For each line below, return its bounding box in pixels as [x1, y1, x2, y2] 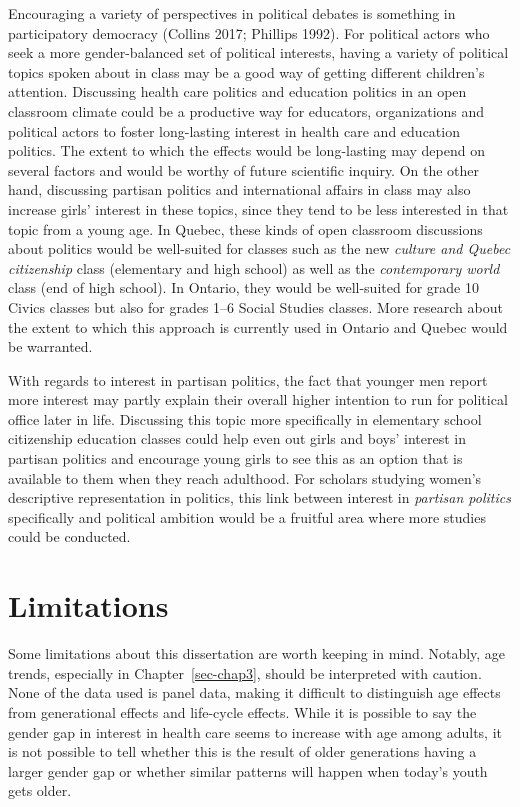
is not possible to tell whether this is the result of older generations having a [8, 741, 477, 762]
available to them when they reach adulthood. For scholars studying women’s [8, 467, 482, 488]
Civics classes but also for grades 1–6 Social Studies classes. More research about [8, 296, 503, 317]
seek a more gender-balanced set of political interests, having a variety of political [8, 42, 509, 63]
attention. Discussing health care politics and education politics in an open [8, 81, 467, 102]
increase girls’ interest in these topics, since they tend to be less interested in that [8, 198, 509, 219]
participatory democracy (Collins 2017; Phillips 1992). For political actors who [8, 22, 490, 43]
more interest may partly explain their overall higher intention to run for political [8, 389, 508, 410]
